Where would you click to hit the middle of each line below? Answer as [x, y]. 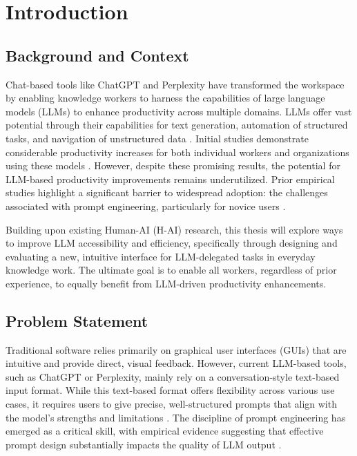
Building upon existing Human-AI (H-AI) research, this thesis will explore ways [174, 229]
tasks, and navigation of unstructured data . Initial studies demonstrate [157, 138]
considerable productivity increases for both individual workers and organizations [177, 152]
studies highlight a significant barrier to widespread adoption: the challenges [167, 192]
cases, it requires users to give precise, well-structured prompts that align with [171, 404]
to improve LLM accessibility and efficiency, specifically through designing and [172, 243]
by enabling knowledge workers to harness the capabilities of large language [165, 98]
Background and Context [97, 55]
